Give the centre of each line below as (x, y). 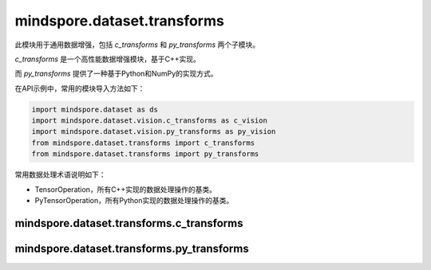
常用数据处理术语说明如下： (60, 174)
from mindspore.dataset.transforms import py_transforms (145, 154)
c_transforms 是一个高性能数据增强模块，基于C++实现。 (108, 59)
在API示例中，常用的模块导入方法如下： (80, 88)
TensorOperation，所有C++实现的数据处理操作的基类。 (126, 189)
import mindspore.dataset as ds (95, 109)
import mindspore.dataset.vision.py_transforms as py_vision (154, 132)
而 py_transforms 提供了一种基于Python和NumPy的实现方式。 (117, 74)
